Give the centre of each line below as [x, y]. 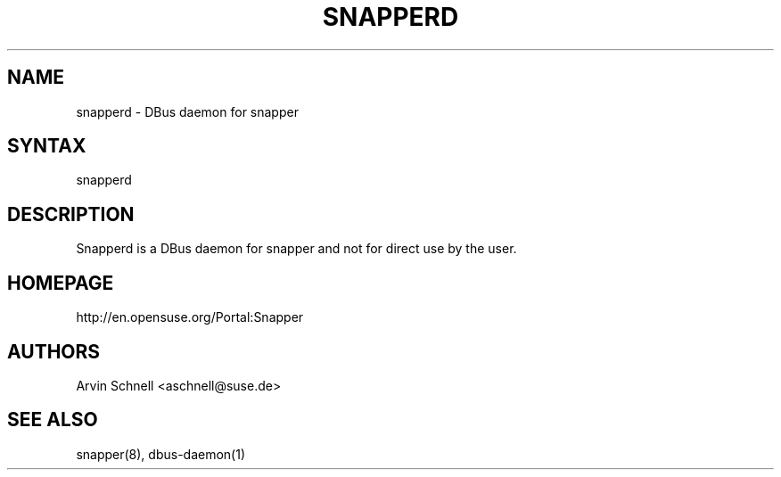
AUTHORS [54, 351]
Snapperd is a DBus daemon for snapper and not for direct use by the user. [296, 249]
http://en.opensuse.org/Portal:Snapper [190, 317]
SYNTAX [47, 146]
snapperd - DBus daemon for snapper [187, 111]
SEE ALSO [53, 420]
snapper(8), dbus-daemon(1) [161, 454]
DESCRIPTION [71, 214]
